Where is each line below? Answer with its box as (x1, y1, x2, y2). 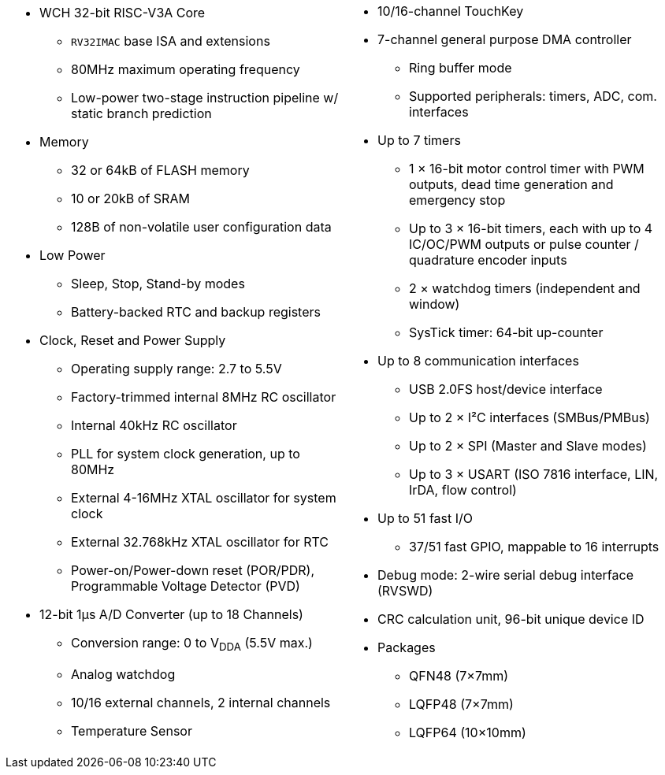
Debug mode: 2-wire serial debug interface (377, 567, 633, 583)
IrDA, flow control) (409, 482, 517, 498)
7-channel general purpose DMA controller (377, 32, 632, 47)
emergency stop (409, 192, 506, 208)
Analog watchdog (71, 666, 176, 682)
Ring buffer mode (409, 60, 512, 76)
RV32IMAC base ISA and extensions (71, 33, 270, 50)
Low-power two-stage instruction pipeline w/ (71, 90, 339, 106)
